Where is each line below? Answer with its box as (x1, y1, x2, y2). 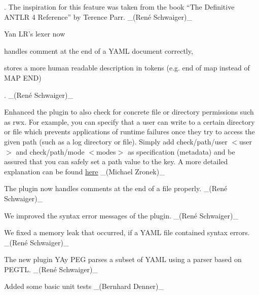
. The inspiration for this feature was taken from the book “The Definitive (4, 2, 235, 12)
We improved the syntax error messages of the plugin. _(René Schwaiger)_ (4, 210, 238, 220)
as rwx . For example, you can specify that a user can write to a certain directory (4, 116, 255, 127)
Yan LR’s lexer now (4, 28, 65, 39)
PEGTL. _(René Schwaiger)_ (4, 264, 98, 274)
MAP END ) (4, 72, 42, 83)
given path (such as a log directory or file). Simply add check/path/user (4, 136, 228, 146)
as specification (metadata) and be (127, 146, 235, 157)
